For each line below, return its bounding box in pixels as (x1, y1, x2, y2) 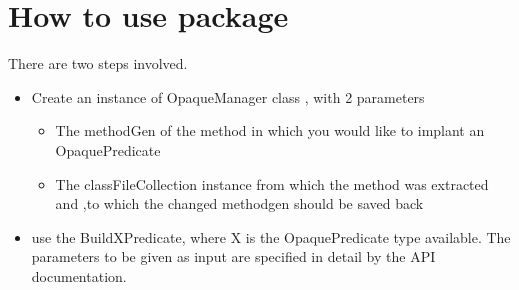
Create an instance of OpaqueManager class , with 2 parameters (31, 86, 425, 107)
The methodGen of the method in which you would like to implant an (55, 120, 485, 141)
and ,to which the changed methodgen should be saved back (55, 193, 424, 214)
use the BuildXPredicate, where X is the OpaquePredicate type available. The (31, 226, 511, 247)
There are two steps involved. (8, 53, 188, 74)
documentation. (31, 265, 127, 286)
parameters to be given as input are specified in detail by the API (31, 246, 436, 267)
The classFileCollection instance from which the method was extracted (55, 173, 489, 194)
